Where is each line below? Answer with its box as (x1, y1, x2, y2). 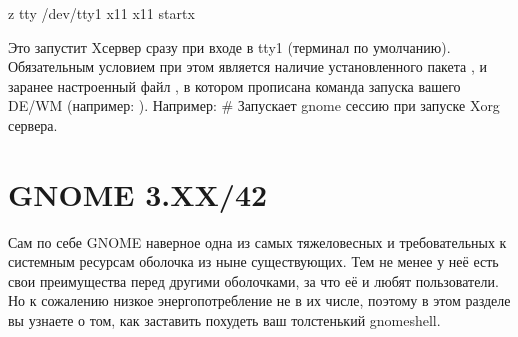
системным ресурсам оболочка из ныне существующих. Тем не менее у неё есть (8, 251, 499, 272)
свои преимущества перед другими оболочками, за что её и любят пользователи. (8, 270, 499, 291)
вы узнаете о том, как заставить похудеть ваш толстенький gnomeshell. (8, 310, 441, 331)
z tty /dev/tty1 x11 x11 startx (8, 3, 195, 23)
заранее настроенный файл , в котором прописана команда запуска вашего (8, 75, 461, 96)
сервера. (8, 114, 58, 135)
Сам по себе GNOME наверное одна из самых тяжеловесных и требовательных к (8, 231, 507, 252)
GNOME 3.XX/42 (8, 173, 268, 214)
